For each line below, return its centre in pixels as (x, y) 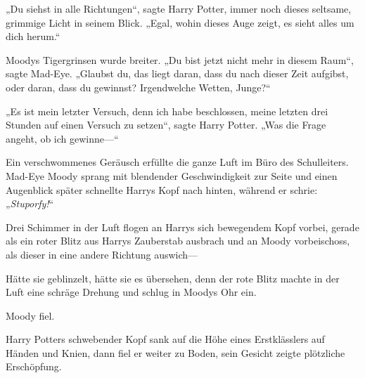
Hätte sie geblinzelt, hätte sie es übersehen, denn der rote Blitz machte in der (173, 278)
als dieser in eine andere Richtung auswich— (102, 254)
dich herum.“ (33, 36)
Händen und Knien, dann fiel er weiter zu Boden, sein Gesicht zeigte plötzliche (175, 352)
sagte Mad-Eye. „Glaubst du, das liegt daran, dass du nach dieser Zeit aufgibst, (177, 73)
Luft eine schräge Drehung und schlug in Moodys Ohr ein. (131, 292)
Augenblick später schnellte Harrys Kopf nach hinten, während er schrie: (162, 189)
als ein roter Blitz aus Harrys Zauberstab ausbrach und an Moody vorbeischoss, (178, 241)
